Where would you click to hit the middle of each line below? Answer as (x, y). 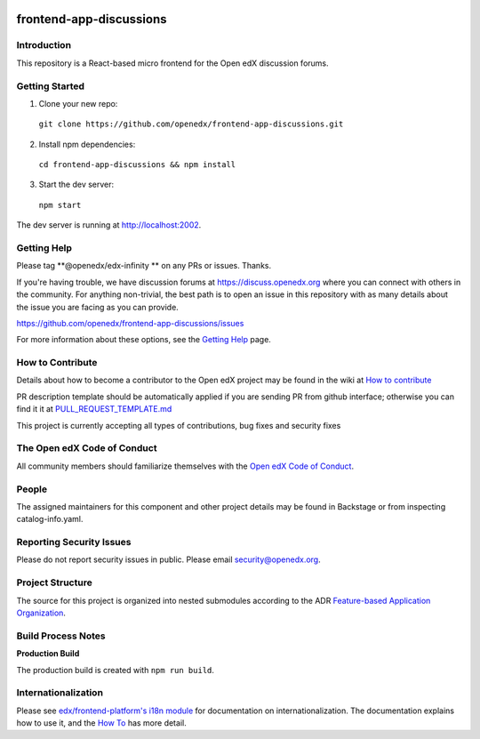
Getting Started (50, 86)
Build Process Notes (61, 636)
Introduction (44, 45)
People (32, 489)
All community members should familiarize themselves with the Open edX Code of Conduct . (185, 466)
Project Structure (54, 582)
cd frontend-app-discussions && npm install (137, 165)
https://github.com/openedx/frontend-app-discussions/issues (130, 323)
